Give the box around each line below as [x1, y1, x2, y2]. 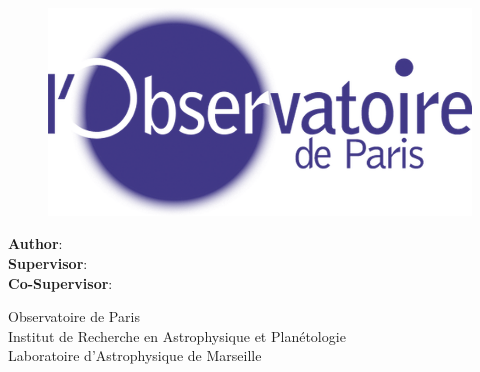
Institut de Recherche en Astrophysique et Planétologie [8, 325, 346, 346]
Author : [8, 233, 63, 254]
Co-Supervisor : [8, 272, 113, 293]
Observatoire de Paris [8, 306, 140, 327]
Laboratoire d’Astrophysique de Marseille [8, 345, 262, 366]
